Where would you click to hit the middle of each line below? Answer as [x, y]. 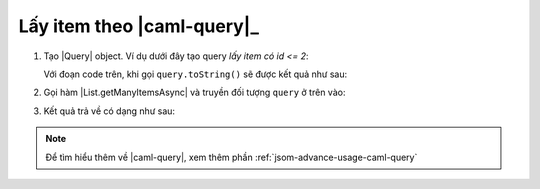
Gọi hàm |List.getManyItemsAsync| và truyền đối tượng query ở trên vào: [194, 92]
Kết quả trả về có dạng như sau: [109, 111]
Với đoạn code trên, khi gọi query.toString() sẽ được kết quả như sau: [195, 74]
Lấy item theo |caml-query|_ [139, 26]
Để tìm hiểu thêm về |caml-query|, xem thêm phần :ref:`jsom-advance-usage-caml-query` [231, 157]
